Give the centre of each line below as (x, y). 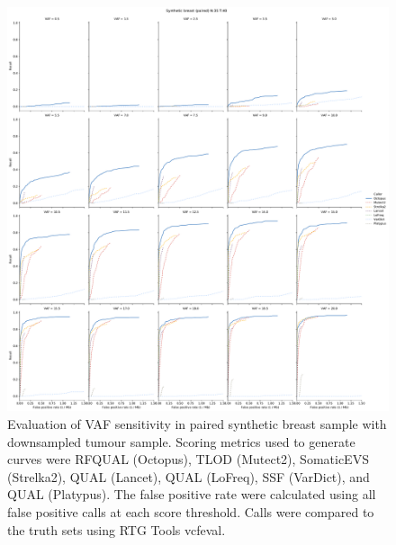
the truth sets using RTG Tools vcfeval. (117, 529)
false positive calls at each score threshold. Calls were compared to (191, 512)
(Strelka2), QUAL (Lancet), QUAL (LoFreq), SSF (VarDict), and (189, 476)
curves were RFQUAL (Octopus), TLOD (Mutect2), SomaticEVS (188, 459)
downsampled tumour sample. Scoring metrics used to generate (181, 441)
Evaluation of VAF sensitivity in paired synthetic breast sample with (197, 424)
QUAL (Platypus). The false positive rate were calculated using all (192, 494)
